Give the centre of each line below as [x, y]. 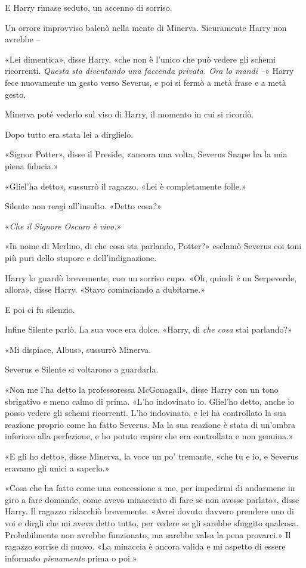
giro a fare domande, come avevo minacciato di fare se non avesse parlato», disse [152, 499]
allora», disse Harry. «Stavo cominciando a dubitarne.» [105, 289]
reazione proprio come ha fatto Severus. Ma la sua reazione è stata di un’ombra [150, 424]
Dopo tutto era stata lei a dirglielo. [69, 134]
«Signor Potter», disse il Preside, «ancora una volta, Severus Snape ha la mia [146, 154]
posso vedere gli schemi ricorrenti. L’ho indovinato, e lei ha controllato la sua [146, 413]
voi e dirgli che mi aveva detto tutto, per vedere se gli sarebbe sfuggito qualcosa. [152, 523]
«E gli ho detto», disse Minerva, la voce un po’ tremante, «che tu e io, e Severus [152, 456]
